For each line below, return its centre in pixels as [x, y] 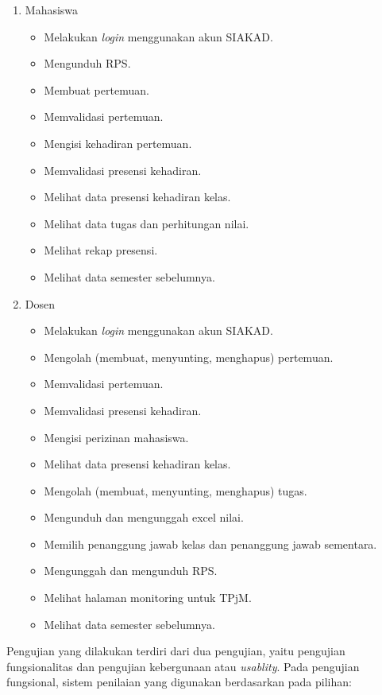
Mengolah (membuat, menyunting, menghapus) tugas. [176, 490]
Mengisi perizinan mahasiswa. [116, 437]
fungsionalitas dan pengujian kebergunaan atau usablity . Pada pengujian [183, 666]
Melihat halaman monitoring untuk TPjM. [148, 598]
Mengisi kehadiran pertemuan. [118, 143]
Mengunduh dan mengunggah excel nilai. [144, 517]
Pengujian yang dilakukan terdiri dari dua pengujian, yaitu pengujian [176, 651]
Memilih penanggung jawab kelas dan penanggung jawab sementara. [210, 544]
